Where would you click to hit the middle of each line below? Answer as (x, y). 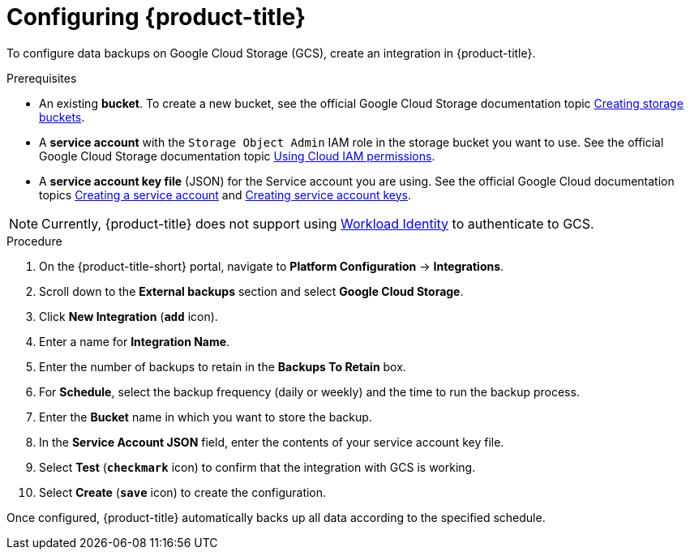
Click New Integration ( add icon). (129, 316)
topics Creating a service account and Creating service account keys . (225, 195)
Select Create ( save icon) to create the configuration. (183, 492)
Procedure (34, 241)
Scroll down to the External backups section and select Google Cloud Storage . (251, 291)
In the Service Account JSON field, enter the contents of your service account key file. (272, 442)
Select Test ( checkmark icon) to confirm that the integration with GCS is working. (257, 467)
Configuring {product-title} (156, 17)
